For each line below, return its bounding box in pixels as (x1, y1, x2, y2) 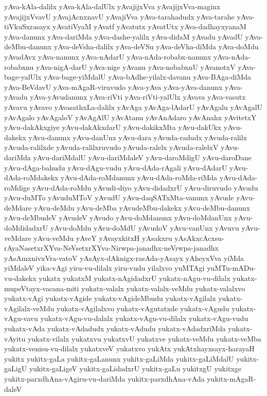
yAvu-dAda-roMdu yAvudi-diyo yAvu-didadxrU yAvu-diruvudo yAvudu (32, 182, 258, 193)
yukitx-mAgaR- (207, 373, 256, 384)
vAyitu (4, 333, 26, 344)
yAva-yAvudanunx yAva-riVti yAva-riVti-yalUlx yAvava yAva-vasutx (30, 91, 246, 102)
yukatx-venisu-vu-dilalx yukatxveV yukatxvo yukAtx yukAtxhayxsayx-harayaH (4, 343, 255, 354)
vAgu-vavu (4, 313, 38, 324)
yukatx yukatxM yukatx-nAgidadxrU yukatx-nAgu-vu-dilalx (39, 273, 230, 284)
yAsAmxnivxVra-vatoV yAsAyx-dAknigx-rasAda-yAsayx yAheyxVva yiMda (4, 252, 244, 263)
